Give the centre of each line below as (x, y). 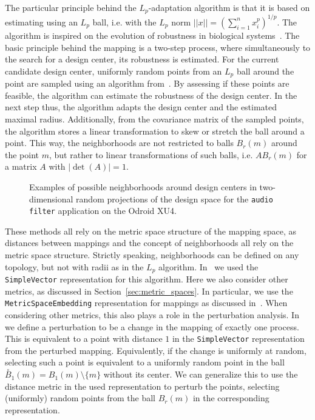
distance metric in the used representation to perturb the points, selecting (142, 386)
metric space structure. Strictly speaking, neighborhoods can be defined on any (152, 255)
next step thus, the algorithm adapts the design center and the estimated (141, 107)
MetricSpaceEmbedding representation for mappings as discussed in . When (146, 303)
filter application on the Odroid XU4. (103, 211)
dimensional (51, 198)
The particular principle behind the (71, 7)
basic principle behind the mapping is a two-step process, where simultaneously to (158, 47)
